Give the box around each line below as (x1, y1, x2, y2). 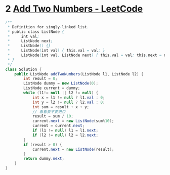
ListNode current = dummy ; (23, 85, 80, 91)
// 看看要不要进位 (32, 109, 66, 114)
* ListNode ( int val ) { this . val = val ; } (7, 48, 105, 53)
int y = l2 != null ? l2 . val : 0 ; (32, 100, 105, 105)
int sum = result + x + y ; (32, 104, 90, 109)
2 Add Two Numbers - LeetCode (5, 3, 143, 15)
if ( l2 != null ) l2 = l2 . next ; (32, 133, 99, 138)
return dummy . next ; (23, 156, 65, 161)
